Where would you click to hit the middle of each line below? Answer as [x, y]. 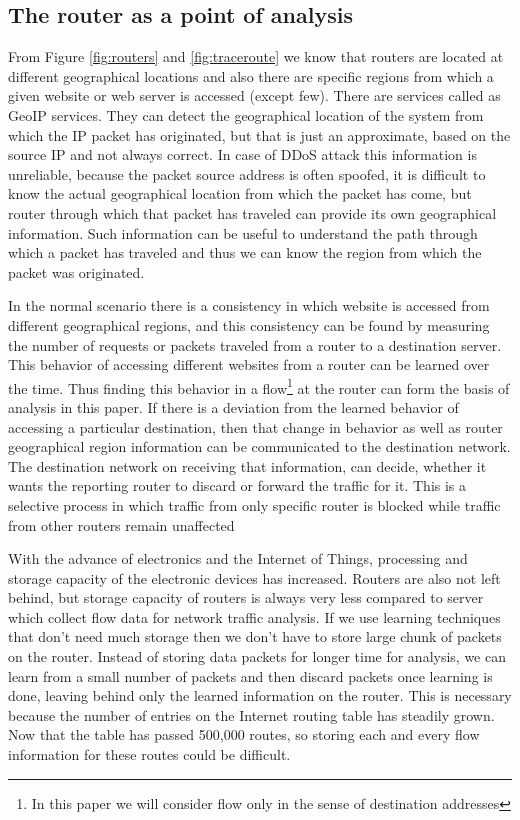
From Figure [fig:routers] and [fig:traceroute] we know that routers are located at [256, 56]
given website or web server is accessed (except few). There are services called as [254, 95]
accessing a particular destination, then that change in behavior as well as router [255, 426]
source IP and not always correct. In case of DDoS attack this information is [242, 154]
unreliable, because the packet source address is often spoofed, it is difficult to [247, 173]
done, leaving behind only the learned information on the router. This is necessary [260, 695]
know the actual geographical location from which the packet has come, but [240, 193]
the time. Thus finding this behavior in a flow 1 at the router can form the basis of [259, 386]
